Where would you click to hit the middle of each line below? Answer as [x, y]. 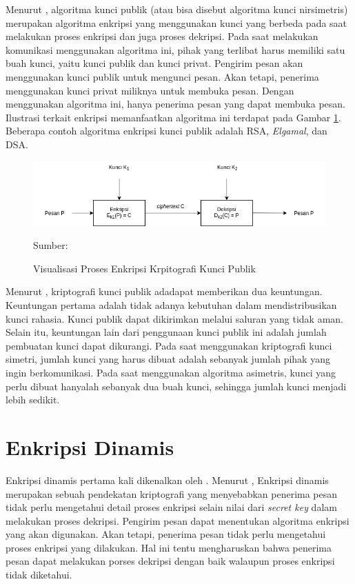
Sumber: [51, 245]
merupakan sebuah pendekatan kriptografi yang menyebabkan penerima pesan [172, 493]
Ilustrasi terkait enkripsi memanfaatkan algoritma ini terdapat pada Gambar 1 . [173, 117]
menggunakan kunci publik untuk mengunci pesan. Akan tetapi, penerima [162, 76]
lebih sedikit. [33, 400]
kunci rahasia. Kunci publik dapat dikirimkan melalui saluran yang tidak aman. [174, 318]
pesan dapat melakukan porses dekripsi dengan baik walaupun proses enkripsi [170, 561]
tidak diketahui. [39, 575]
